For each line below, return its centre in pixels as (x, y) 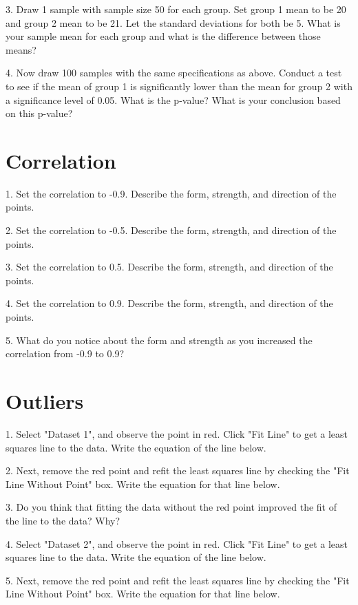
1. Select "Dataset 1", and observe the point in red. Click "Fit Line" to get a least (177, 433)
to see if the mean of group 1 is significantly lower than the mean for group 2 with (179, 86)
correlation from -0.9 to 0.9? (65, 353)
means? (21, 49)
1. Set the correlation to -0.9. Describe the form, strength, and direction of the (171, 193)
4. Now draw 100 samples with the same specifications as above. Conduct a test (174, 73)
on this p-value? (39, 113)
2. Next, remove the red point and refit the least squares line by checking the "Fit (178, 470)
